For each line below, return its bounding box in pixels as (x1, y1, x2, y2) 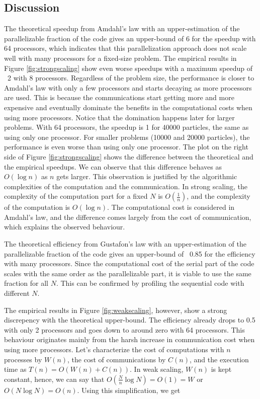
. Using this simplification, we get (77, 384, 181, 395)
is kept (211, 364, 232, 374)
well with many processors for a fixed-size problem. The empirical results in (4, 52, 237, 63)
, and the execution (189, 354, 249, 364)
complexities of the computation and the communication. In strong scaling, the (4, 181, 248, 191)
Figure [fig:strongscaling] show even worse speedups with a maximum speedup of (4, 62, 252, 73)
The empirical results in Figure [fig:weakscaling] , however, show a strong (4, 304, 227, 315)
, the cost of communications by (67, 354, 166, 364)
